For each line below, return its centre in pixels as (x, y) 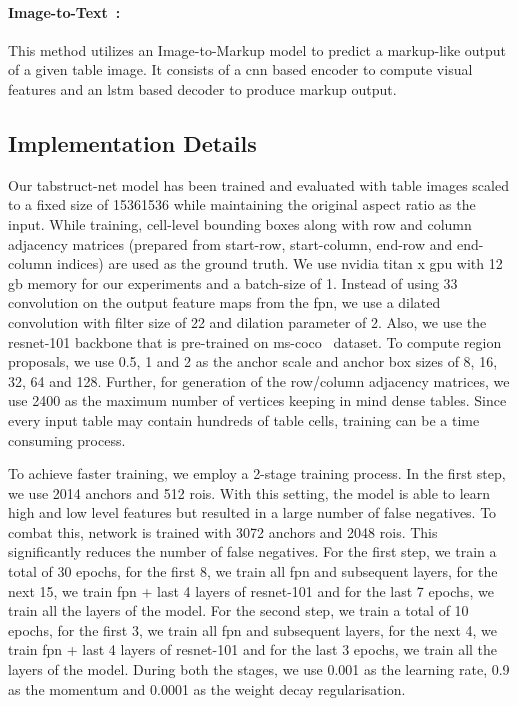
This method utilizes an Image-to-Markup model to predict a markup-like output (257, 49)
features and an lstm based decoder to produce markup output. (202, 88)
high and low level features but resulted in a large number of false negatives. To (252, 512)
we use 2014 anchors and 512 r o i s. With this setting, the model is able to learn (249, 492)
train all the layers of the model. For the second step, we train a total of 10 (238, 610)
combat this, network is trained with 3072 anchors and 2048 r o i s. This (223, 531)
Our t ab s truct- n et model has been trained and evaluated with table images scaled (258, 184)
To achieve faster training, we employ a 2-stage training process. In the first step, (257, 473)
